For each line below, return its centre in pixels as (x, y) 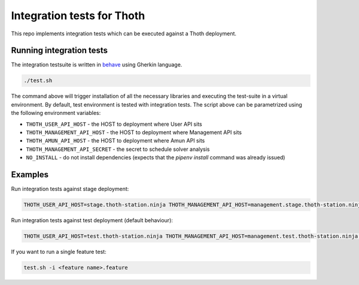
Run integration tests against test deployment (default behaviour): (92, 220)
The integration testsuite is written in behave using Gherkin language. (97, 65)
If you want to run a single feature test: (59, 252)
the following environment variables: (56, 113)
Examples (30, 175)
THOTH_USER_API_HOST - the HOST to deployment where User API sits (114, 124)
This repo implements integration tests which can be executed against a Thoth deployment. (124, 34)
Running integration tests (59, 51)
